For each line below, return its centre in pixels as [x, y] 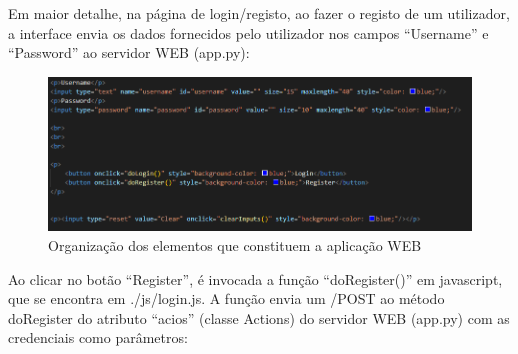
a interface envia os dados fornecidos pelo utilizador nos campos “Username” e [248, 32]
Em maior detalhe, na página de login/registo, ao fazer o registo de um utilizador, [259, 13]
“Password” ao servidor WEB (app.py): [129, 52]
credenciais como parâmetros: [98, 337]
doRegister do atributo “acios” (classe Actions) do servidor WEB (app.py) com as [259, 317]
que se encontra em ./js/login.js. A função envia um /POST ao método [226, 298]
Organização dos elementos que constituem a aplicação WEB [235, 244]
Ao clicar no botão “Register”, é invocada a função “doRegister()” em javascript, [255, 278]
